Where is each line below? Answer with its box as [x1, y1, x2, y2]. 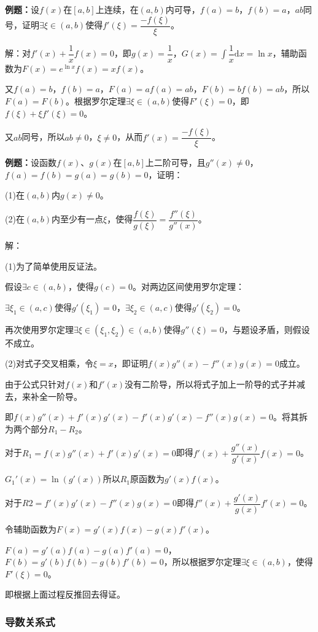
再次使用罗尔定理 [5, 322, 74, 335]
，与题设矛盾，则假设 [223, 322, 310, 335]
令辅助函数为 [5, 523, 56, 536]
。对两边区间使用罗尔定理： [132, 280, 244, 293]
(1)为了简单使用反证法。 [5, 259, 102, 272]
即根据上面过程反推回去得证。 [5, 588, 125, 601]
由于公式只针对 [5, 377, 65, 390]
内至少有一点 [52, 213, 104, 225]
